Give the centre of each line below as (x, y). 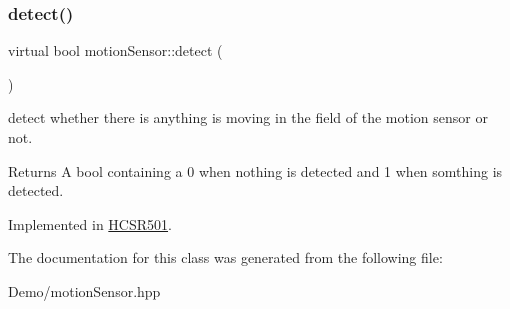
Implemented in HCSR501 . (90, 223)
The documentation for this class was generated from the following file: (225, 257)
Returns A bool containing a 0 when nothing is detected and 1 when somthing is (255, 170)
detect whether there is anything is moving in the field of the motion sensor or (248, 117)
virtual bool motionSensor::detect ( (115, 50)
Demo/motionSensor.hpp (84, 290)
